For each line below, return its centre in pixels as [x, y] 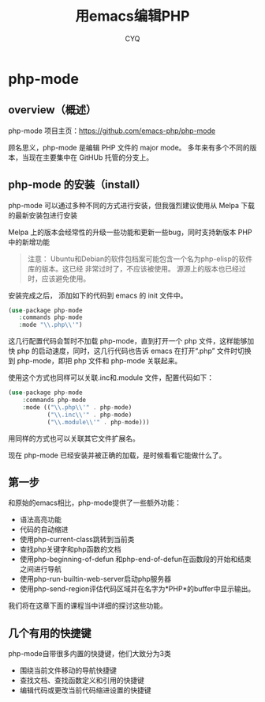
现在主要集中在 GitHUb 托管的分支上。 [91, 157]
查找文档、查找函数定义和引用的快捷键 [82, 681]
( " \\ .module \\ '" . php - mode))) [98, 422]
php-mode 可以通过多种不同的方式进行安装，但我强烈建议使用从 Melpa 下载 [131, 205]
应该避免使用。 [66, 279]
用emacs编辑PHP [132, 16]
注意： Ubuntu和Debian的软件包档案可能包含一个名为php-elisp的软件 [140, 259]
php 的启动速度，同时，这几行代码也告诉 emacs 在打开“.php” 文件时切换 [134, 351]
